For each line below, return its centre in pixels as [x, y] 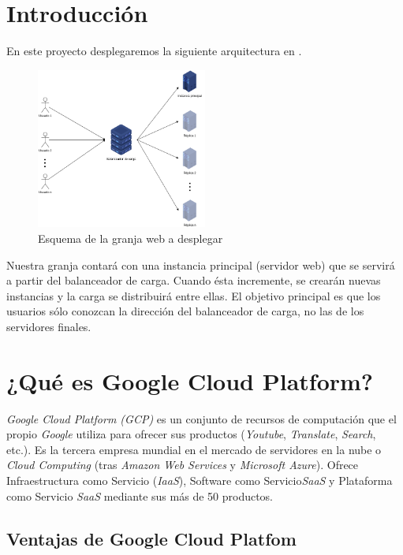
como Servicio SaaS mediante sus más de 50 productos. [140, 495]
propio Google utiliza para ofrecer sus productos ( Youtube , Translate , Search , [191, 434]
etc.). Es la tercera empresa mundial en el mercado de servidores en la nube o [194, 449]
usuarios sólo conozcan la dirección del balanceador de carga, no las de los [185, 311]
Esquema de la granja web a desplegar [131, 238]
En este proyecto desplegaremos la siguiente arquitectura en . [154, 51]
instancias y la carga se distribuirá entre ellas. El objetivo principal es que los [194, 295]
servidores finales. [49, 326]
